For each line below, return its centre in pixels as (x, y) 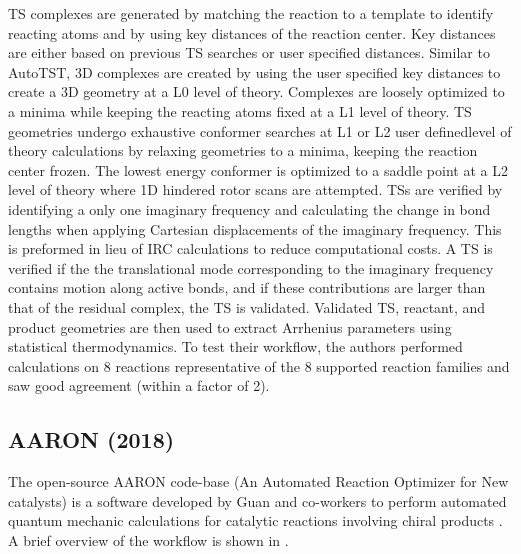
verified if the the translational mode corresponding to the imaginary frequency (251, 267)
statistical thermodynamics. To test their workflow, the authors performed (235, 346)
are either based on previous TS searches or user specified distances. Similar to (249, 52)
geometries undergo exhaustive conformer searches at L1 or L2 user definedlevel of (260, 130)
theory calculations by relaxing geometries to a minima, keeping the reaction (243, 150)
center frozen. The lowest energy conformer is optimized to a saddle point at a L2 (258, 169)
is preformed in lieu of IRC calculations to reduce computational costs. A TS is (250, 248)
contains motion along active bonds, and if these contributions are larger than (247, 287)
